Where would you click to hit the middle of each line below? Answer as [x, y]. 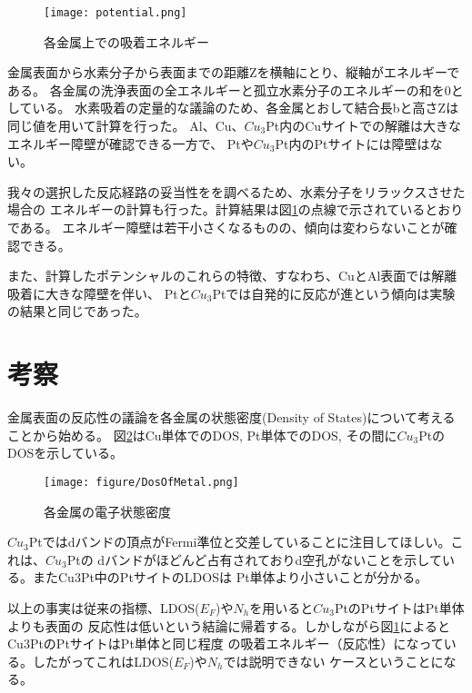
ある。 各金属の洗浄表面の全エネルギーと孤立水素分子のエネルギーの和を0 [229, 89]
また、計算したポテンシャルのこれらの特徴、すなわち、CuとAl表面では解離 [232, 276]
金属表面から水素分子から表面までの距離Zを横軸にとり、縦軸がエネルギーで [234, 72]
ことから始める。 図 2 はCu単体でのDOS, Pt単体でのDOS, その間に [202, 435]
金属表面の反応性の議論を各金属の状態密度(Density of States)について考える [231, 417]
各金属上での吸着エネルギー [126, 41]
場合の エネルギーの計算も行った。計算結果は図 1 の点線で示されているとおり [236, 209]
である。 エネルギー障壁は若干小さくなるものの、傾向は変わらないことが [226, 227]
